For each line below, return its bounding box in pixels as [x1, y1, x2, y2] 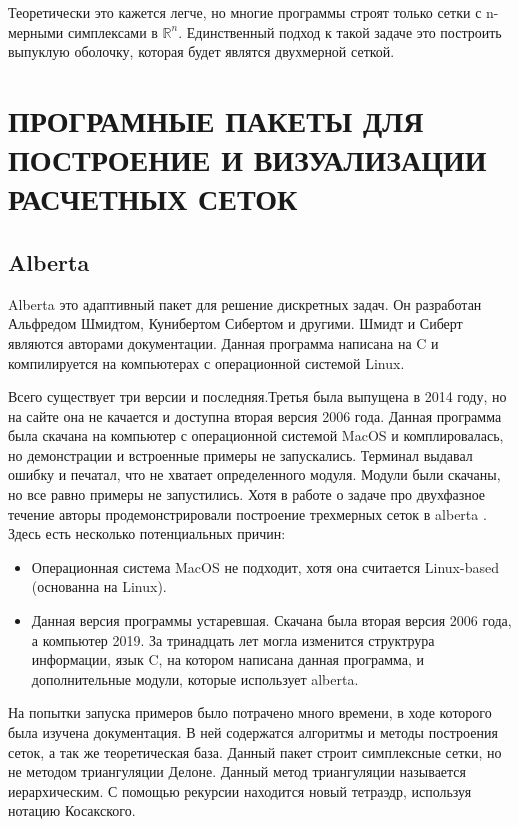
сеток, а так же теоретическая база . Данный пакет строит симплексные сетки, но [8, 741, 502, 762]
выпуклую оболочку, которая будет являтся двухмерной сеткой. [8, 41, 395, 62]
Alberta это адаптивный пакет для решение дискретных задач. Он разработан [8, 293, 482, 314]
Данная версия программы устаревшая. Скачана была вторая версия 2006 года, [31, 610, 512, 631]
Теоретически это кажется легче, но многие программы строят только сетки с [8, 2, 482, 22]
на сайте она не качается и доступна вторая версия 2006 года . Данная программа [8, 405, 502, 426]
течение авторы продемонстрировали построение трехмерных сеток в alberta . [8, 503, 487, 524]
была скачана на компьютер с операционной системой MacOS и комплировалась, [8, 425, 504, 446]
